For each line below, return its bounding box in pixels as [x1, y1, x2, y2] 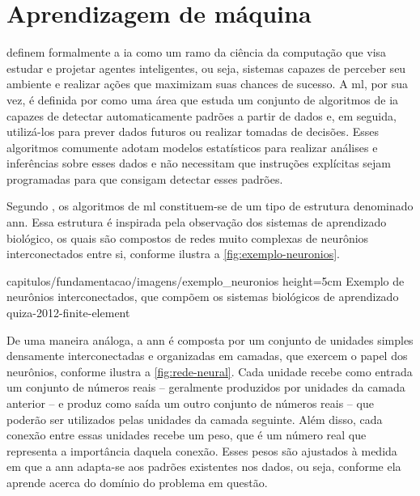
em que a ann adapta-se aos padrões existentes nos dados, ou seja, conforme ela [6, 458, 401, 475]
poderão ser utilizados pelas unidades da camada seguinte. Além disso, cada [6, 410, 383, 427]
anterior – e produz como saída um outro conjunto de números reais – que [6, 395, 374, 411]
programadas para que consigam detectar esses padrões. [6, 170, 283, 187]
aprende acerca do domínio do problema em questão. [6, 473, 268, 490]
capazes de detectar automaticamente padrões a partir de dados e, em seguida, [6, 107, 397, 124]
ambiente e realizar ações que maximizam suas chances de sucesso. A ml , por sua [6, 75, 409, 92]
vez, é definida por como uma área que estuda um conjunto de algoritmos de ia [6, 91, 399, 108]
